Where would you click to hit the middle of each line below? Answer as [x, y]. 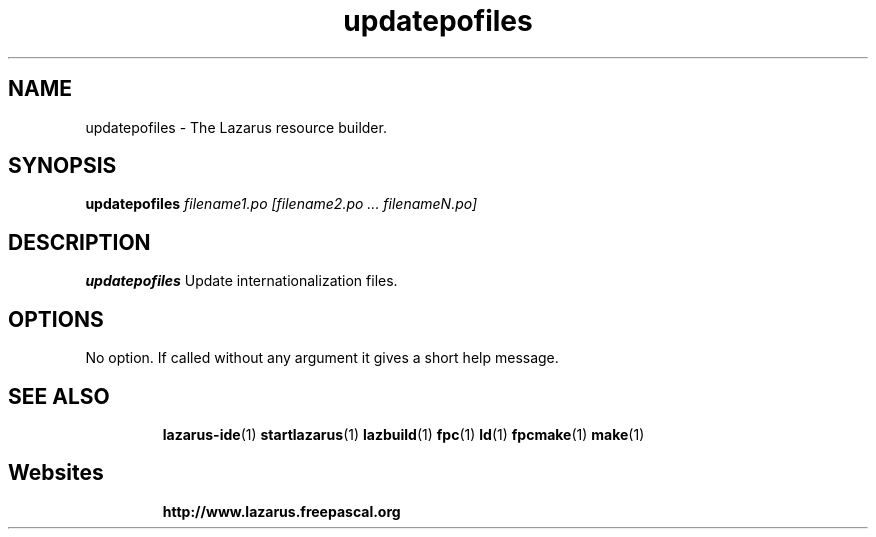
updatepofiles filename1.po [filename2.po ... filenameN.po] [281, 204]
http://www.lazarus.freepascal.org [281, 511]
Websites [56, 473]
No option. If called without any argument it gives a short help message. [322, 358]
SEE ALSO [59, 396]
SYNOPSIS [62, 166]
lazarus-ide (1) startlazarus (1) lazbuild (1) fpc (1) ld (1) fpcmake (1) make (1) [403, 434]
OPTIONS [56, 319]
